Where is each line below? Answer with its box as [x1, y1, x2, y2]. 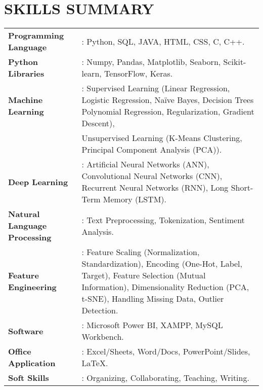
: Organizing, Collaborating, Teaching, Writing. [81, 372, 249, 384]
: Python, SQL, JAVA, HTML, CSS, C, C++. [81, 35, 245, 47]
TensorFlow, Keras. [104, 67, 173, 80]
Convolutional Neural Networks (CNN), [81, 170, 223, 182]
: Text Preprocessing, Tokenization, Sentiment [81, 214, 245, 226]
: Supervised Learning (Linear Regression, [81, 82, 230, 94]
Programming [8, 29, 64, 42]
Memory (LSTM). [103, 193, 166, 205]
